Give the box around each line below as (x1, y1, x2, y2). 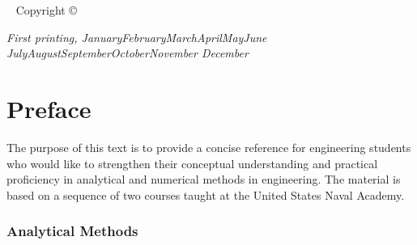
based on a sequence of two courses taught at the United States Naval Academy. (6, 186, 405, 203)
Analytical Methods (6, 221, 138, 241)
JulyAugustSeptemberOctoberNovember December (6, 44, 249, 61)
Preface (6, 91, 91, 125)
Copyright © (15, 2, 77, 18)
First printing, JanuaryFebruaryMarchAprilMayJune (6, 28, 267, 45)
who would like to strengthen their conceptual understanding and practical (6, 154, 378, 171)
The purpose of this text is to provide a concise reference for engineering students (6, 138, 411, 155)
